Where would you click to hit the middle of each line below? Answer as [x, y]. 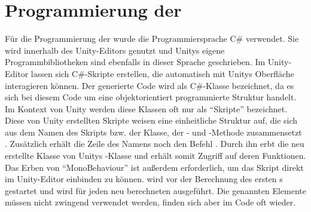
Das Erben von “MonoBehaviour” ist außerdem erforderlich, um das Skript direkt [154, 167]
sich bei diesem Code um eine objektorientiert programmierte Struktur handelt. [151, 97]
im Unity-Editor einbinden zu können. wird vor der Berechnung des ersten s [144, 179]
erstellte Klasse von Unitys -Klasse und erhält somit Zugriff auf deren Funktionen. [155, 156]
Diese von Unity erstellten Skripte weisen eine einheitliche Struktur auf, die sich [151, 120]
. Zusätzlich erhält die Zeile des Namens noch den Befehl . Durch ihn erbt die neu [155, 144]
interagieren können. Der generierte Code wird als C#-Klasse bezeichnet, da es [150, 85]
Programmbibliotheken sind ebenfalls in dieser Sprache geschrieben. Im [135, 62]
